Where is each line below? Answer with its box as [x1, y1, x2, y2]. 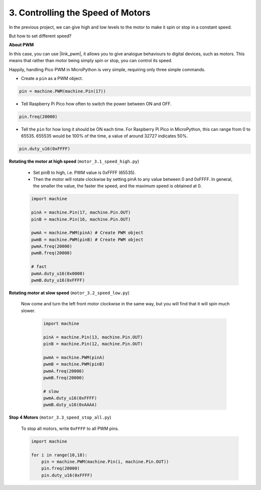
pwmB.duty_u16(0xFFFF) [31, 278, 85, 283]
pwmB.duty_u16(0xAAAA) [43, 402, 97, 408]
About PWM [9, 42, 34, 48]
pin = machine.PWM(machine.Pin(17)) [19, 88, 106, 94]
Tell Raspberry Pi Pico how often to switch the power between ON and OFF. [21, 101, 172, 107]
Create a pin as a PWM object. [21, 75, 83, 81]
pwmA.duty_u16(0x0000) [31, 270, 85, 276]
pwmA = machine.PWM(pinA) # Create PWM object [31, 230, 144, 236]
